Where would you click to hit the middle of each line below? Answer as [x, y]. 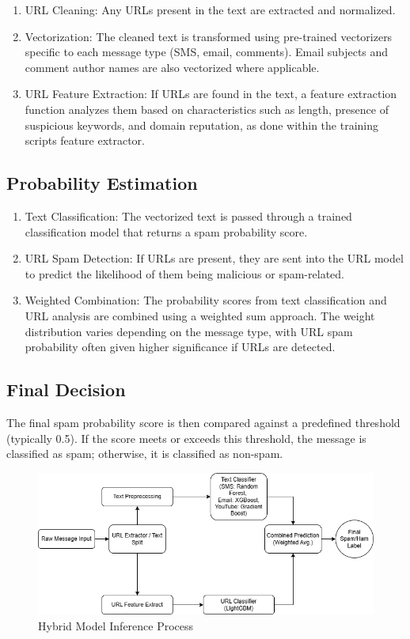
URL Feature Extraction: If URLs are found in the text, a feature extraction [211, 94]
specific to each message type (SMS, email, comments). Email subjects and [207, 52]
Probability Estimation [102, 183]
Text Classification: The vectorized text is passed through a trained [188, 216]
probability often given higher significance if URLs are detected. [180, 347]
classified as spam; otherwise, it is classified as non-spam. [145, 454]
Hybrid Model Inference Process [116, 625]
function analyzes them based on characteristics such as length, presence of [207, 109]
